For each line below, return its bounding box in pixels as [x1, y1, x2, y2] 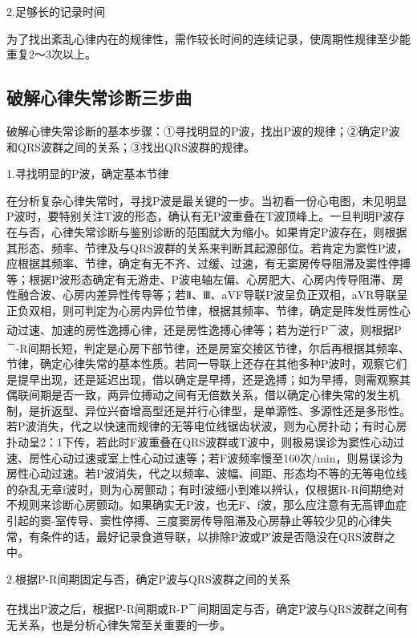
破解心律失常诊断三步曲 [6, 85, 192, 110]
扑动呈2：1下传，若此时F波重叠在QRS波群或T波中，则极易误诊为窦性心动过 [6, 433, 405, 450]
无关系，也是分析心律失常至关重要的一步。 [6, 616, 231, 632]
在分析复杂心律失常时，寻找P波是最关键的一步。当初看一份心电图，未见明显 [6, 192, 407, 208]
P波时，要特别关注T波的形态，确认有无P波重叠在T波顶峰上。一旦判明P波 [6, 208, 394, 224]
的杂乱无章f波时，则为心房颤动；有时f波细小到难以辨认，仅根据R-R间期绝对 [6, 480, 404, 497]
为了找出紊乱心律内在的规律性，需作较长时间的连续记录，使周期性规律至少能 [6, 30, 411, 46]
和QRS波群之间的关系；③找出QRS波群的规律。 [6, 138, 255, 155]
